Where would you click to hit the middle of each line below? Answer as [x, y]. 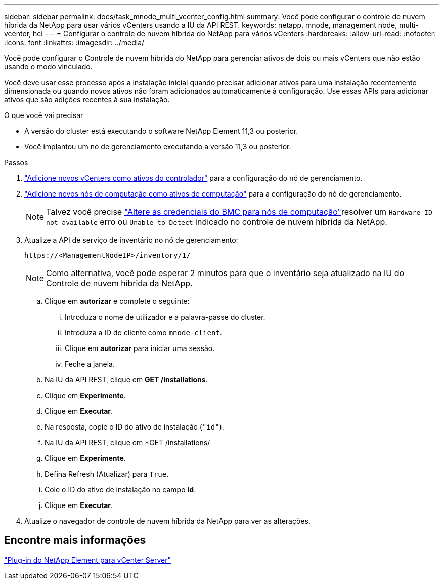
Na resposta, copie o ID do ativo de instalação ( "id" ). [134, 427]
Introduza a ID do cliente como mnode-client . [143, 333]
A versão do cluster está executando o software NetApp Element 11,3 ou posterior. [161, 131]
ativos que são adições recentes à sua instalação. [87, 100]
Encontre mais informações [75, 540]
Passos [16, 162]
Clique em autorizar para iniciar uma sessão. [140, 348]
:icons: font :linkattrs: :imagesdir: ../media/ [74, 42]
